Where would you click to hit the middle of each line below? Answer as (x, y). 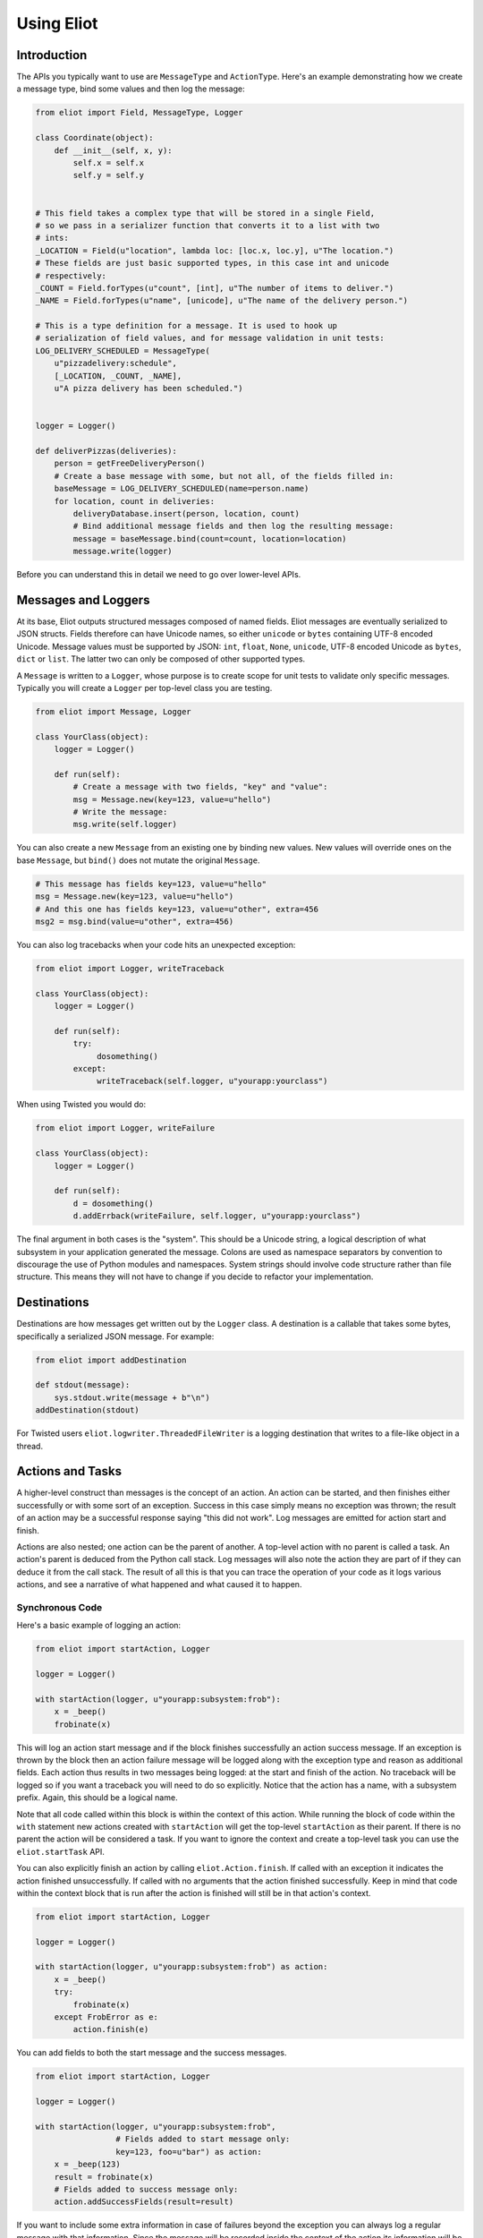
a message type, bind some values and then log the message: (131, 89)
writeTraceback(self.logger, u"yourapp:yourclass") (212, 1081)
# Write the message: (120, 812)
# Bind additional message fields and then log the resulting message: (233, 526)
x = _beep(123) (87, 2165)
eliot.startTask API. (60, 1851)
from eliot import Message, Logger (113, 711)
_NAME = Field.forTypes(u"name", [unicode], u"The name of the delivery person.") (222, 301)
